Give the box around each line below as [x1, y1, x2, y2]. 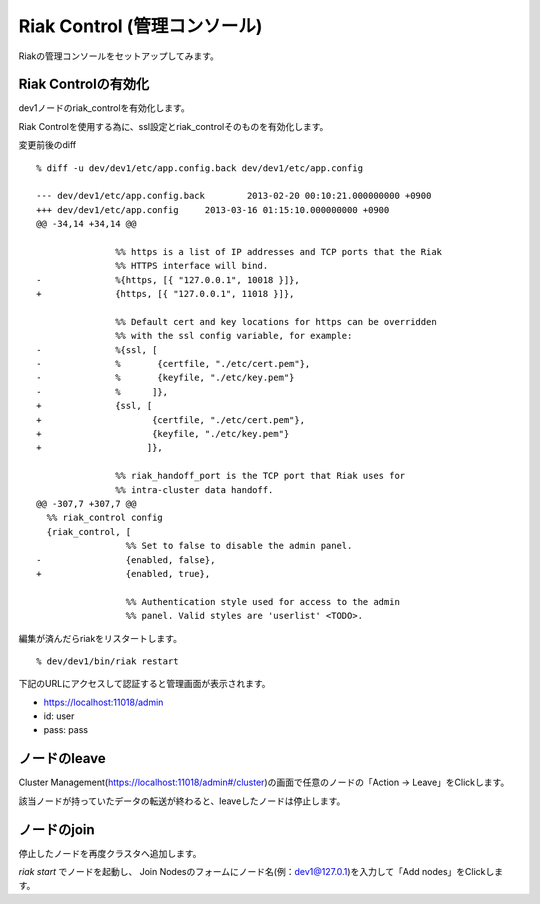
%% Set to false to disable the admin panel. [125, 540, 353, 552]
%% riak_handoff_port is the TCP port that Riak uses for [115, 470, 406, 482]
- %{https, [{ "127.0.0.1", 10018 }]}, [36, 274, 300, 285]
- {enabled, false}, [36, 554, 216, 565]
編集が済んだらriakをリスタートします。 [18, 632, 182, 644]
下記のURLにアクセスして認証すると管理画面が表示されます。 [18, 678, 271, 690]
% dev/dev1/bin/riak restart [36, 655, 179, 667]
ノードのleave [18, 750, 106, 767]
